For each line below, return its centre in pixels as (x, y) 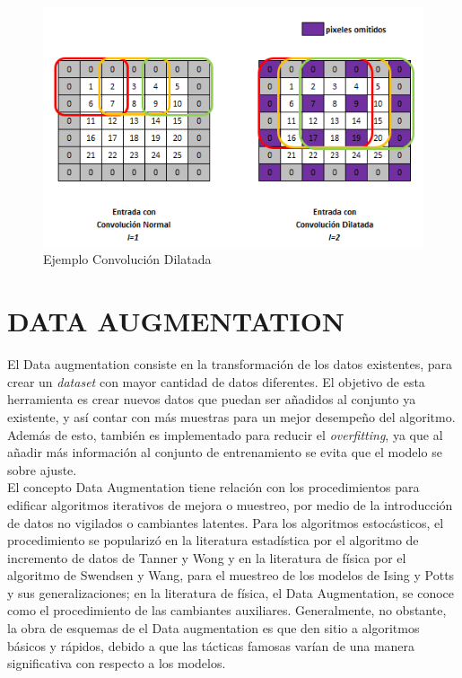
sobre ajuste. (42, 469)
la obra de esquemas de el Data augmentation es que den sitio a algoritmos (214, 628)
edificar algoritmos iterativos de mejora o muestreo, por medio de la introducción (230, 504)
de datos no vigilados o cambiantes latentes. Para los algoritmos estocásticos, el (226, 522)
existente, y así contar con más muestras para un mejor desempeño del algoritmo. (231, 416)
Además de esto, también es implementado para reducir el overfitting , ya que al (225, 434)
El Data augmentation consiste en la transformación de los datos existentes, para (230, 364)
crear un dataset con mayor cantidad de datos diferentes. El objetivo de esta (216, 381)
